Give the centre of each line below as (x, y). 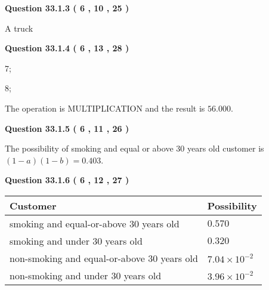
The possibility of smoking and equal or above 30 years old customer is (134, 148)
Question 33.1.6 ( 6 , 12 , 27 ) (67, 180)
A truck (19, 28)
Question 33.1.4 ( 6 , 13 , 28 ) (67, 48)
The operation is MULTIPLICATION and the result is (105, 108)
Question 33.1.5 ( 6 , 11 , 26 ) (67, 128)
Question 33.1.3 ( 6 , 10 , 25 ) (67, 8)
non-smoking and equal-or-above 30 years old (104, 258)
